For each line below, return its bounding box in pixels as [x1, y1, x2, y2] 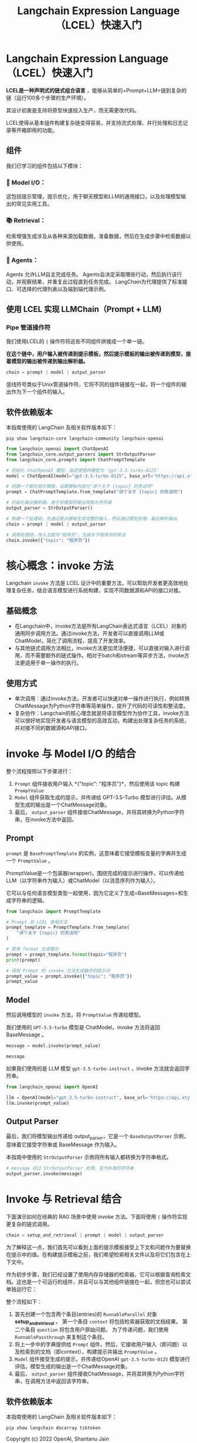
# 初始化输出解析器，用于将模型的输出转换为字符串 [6, 500, 112, 506]
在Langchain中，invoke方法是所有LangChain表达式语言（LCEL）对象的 [14, 623, 186, 630]
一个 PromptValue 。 [6, 857, 54, 864]
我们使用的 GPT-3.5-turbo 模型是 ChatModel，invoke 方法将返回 [6, 1024, 160, 1031]
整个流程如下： [6, 1298, 42, 1305]
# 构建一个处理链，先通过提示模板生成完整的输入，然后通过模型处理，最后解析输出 [6, 516, 178, 521]
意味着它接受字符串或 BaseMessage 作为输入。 [6, 1141, 120, 1148]
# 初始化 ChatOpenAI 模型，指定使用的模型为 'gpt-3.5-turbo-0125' [6, 467, 159, 473]
